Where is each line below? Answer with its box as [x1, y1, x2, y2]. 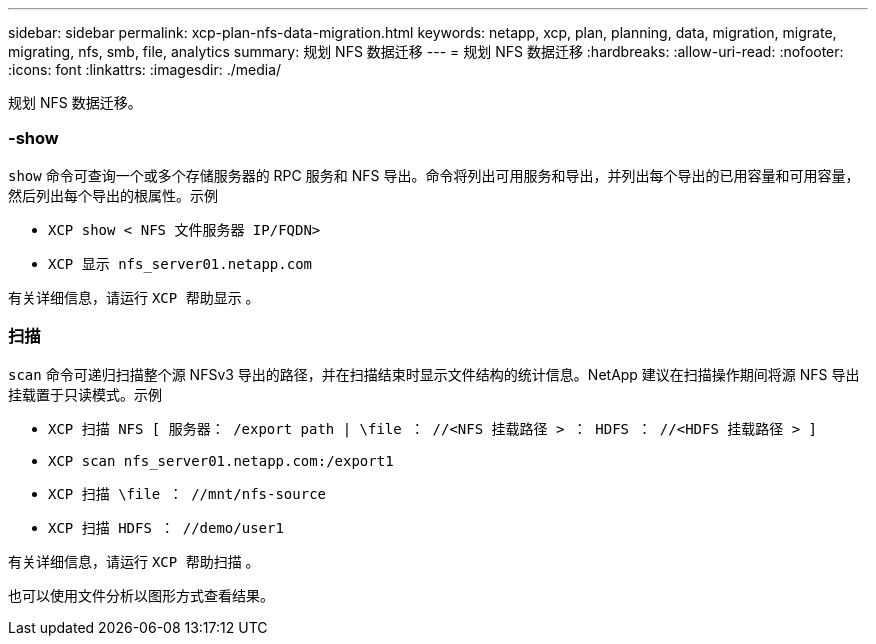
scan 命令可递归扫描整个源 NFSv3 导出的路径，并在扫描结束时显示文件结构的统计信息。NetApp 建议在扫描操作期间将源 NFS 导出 [8, 365, 860, 383]
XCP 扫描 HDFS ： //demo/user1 [48, 519, 284, 536]
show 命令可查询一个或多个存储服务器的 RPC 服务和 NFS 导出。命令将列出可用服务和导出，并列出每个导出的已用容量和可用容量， [8, 166, 860, 184]
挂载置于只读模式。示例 [8, 385, 162, 403]
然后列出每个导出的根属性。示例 [8, 186, 218, 204]
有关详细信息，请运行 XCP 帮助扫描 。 [8, 552, 260, 570]
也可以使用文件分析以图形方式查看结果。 [8, 586, 274, 604]
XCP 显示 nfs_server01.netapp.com [48, 255, 313, 272]
